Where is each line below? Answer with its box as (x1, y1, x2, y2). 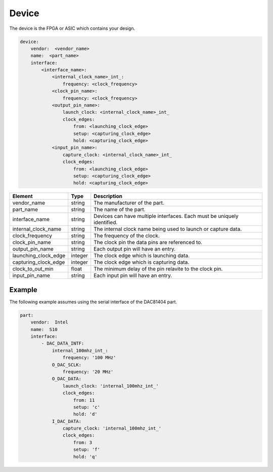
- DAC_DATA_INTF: (41, 341, 84, 346)
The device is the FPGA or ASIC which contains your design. (9, 25, 135, 31)
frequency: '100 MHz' (62, 355, 116, 361)
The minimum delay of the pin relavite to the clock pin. (94, 265, 223, 272)
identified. (94, 219, 118, 226)
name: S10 (30, 326, 58, 332)
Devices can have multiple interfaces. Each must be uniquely (94, 213, 239, 220)
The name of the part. (94, 206, 146, 213)
